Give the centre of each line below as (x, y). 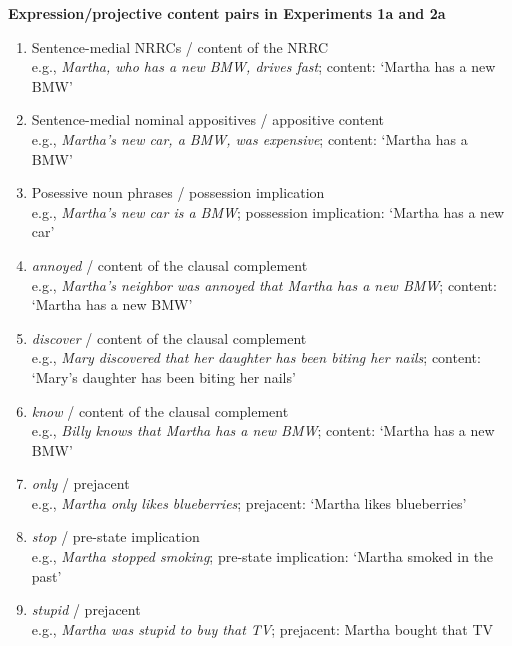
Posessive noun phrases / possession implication (178, 192)
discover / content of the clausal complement (169, 337)
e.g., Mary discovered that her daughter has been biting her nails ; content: (256, 357)
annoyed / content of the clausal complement (169, 264)
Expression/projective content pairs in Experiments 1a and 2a (227, 13)
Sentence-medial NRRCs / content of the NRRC (180, 46)
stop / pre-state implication (115, 536)
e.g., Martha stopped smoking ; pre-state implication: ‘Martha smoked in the (262, 556)
